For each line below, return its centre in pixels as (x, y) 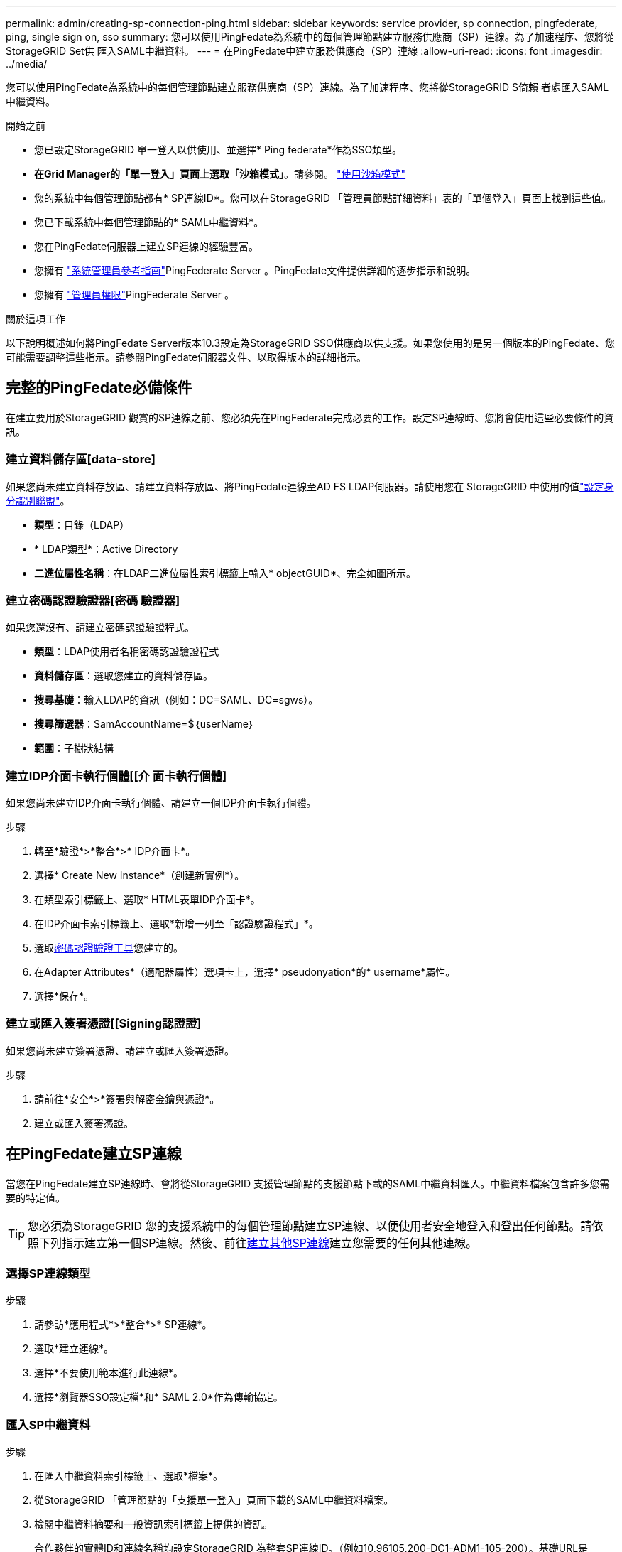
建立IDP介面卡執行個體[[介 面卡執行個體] (116, 776)
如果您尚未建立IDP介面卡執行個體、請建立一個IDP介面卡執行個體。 (161, 803)
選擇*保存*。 (64, 996)
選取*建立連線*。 (74, 1349)
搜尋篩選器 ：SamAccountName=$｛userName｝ (144, 724)
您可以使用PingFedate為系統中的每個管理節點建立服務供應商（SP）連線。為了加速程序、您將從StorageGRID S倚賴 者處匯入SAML (307, 87)
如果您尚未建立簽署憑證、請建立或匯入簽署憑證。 (120, 1050)
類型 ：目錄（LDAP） (82, 524)
